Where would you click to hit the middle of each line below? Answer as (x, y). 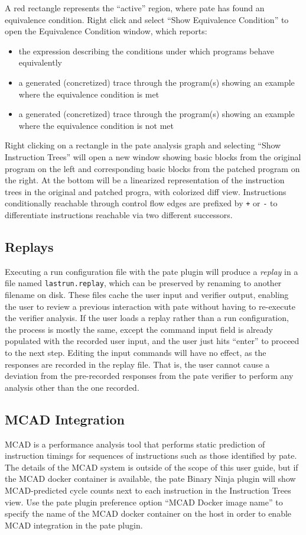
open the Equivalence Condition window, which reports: (106, 31)
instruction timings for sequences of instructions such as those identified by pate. (151, 455)
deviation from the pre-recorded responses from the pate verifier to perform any (149, 376)
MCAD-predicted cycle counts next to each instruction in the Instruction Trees (148, 490)
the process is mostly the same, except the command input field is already (139, 329)
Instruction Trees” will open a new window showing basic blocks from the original (153, 156)
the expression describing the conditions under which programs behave (147, 51)
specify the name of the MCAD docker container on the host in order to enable (148, 513)
